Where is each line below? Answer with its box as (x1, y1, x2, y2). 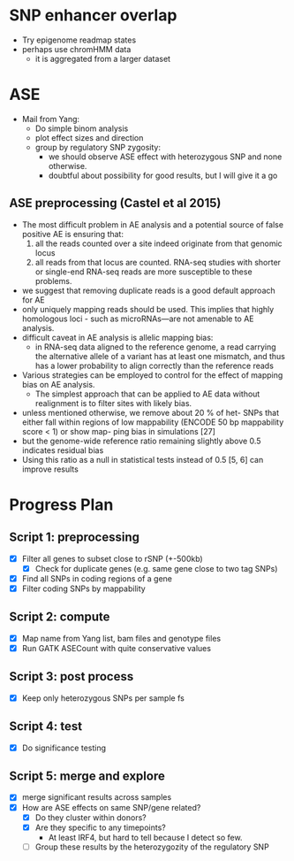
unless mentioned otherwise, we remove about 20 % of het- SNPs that (21, 407, 280, 418)
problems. (34, 275, 72, 286)
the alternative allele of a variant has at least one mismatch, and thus (34, 350, 285, 361)
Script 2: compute (9, 610, 110, 625)
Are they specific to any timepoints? (34, 822, 166, 833)
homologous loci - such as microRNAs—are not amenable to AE (21, 313, 254, 324)
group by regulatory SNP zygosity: (34, 142, 162, 152)
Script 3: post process (9, 669, 134, 684)
